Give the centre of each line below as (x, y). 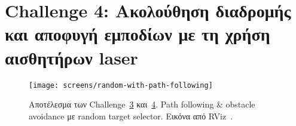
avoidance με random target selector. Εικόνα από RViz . (131, 116)
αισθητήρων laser (71, 57)
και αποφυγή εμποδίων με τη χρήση (138, 34)
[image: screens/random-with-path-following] (121, 85)
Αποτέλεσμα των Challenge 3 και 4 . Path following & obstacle (142, 104)
